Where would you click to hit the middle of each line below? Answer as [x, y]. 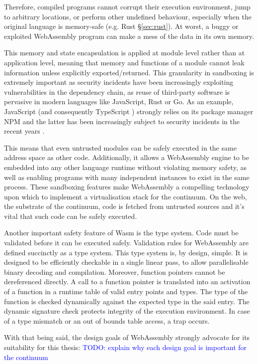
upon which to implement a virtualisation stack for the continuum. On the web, [126, 196]
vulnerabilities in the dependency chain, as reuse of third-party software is [117, 91]
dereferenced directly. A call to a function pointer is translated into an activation [127, 281]
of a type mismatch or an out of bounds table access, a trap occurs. [107, 320]
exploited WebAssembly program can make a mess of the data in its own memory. [129, 36]
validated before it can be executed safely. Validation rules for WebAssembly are [127, 243]
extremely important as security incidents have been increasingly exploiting [119, 82]
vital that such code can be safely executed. [71, 216]
